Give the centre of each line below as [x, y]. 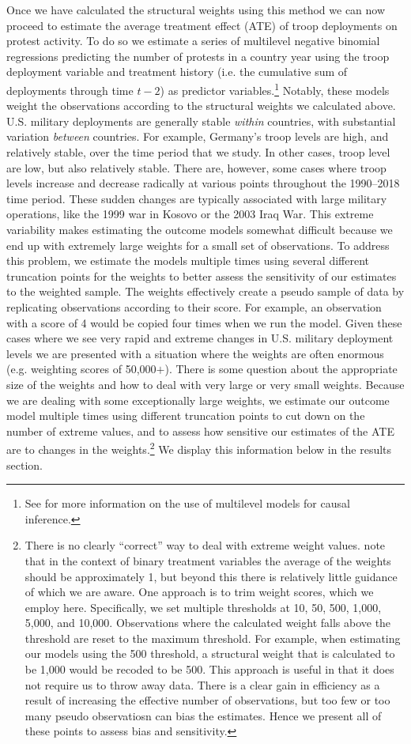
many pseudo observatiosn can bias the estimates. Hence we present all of [203, 715]
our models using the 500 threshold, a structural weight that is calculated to [210, 653]
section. [25, 465]
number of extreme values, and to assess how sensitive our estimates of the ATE [200, 431]
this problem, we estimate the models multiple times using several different [188, 261]
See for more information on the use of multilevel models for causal [187, 503]
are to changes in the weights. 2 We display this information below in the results [199, 448]
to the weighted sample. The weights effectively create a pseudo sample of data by [205, 291]
